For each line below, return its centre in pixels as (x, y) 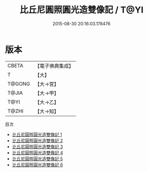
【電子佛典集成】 (54, 66)
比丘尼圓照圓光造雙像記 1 (37, 134)
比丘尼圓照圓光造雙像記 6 (37, 165)
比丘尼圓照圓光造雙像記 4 (37, 153)
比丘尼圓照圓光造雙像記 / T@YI (82, 10)
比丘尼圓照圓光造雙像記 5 (37, 158)
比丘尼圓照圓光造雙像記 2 (37, 141)
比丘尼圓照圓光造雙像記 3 (37, 146)
